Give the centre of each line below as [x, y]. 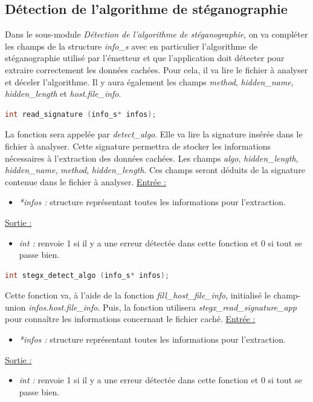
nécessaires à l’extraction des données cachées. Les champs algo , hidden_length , [152, 158]
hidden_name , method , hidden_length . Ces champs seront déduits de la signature [155, 170]
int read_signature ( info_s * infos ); [81, 114]
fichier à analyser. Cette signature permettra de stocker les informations [138, 146]
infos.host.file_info [63, 307]
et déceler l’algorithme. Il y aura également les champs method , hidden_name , [149, 81]
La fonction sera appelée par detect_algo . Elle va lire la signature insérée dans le [154, 134]
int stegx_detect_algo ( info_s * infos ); [87, 275]
